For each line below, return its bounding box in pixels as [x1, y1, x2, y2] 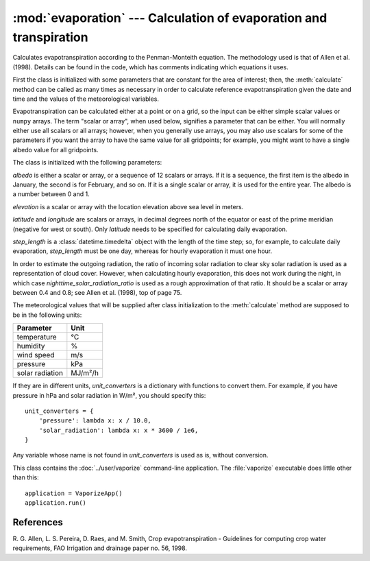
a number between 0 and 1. [12, 190, 90, 198]
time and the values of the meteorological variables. [12, 95, 160, 103]
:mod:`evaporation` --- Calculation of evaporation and [12, 10, 328, 25]
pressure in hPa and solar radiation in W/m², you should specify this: [12, 391, 206, 399]
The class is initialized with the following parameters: [12, 158, 162, 167]
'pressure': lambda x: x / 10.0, [38, 417, 152, 425]
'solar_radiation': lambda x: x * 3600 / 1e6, [38, 426, 199, 434]
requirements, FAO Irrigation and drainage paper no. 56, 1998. [12, 544, 188, 552]
